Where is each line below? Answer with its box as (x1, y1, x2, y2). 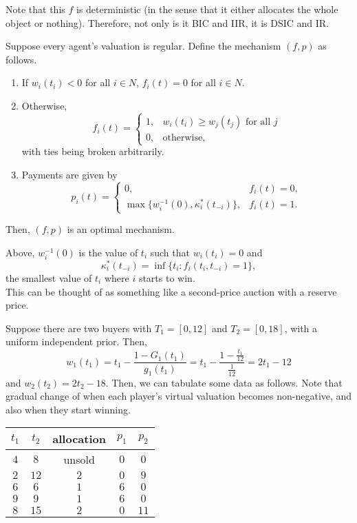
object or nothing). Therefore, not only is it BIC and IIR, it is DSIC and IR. (6, 15, 329, 30)
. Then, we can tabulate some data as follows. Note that (105, 375, 343, 389)
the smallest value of (6, 270, 92, 285)
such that (150, 245, 190, 259)
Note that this (6, 2, 65, 16)
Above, (6, 245, 35, 259)
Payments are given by (21, 167, 118, 181)
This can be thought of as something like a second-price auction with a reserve (6, 284, 337, 298)
